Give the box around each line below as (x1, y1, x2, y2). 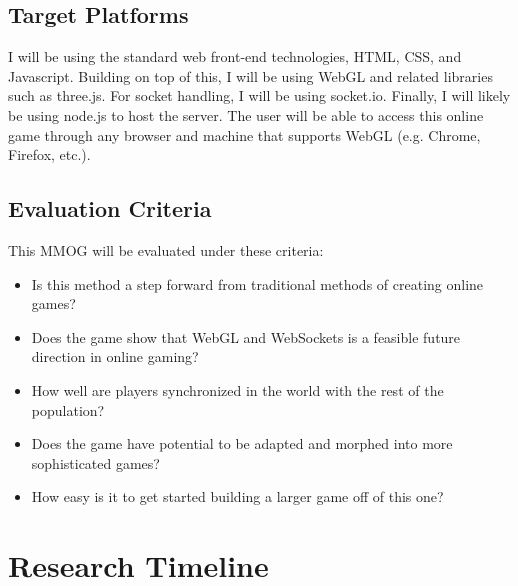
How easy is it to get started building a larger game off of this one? (31, 486, 444, 507)
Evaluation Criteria (8, 193, 212, 224)
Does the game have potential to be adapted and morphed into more (31, 433, 453, 454)
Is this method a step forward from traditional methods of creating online (31, 273, 484, 294)
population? (31, 399, 105, 420)
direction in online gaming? (31, 346, 199, 367)
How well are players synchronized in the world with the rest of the (31, 379, 444, 400)
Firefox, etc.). (8, 144, 91, 165)
